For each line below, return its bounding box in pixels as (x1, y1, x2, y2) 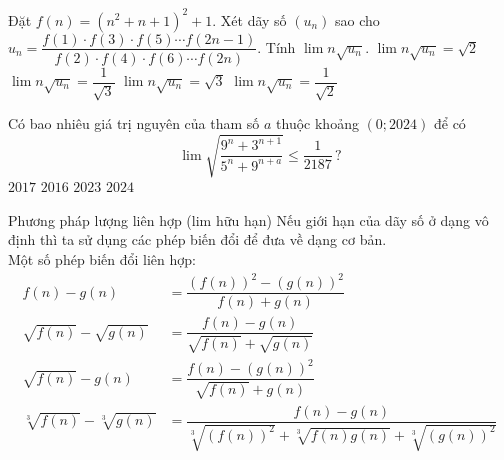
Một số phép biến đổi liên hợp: (8, 248, 196, 269)
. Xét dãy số (212, 9, 287, 30)
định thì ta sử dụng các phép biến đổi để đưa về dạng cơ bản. (8, 229, 387, 250)
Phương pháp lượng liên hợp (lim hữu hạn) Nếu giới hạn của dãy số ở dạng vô (8, 209, 489, 230)
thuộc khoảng (276, 113, 359, 134)
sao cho (335, 9, 380, 30)
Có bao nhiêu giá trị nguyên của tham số (8, 113, 260, 134)
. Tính (257, 36, 296, 57)
